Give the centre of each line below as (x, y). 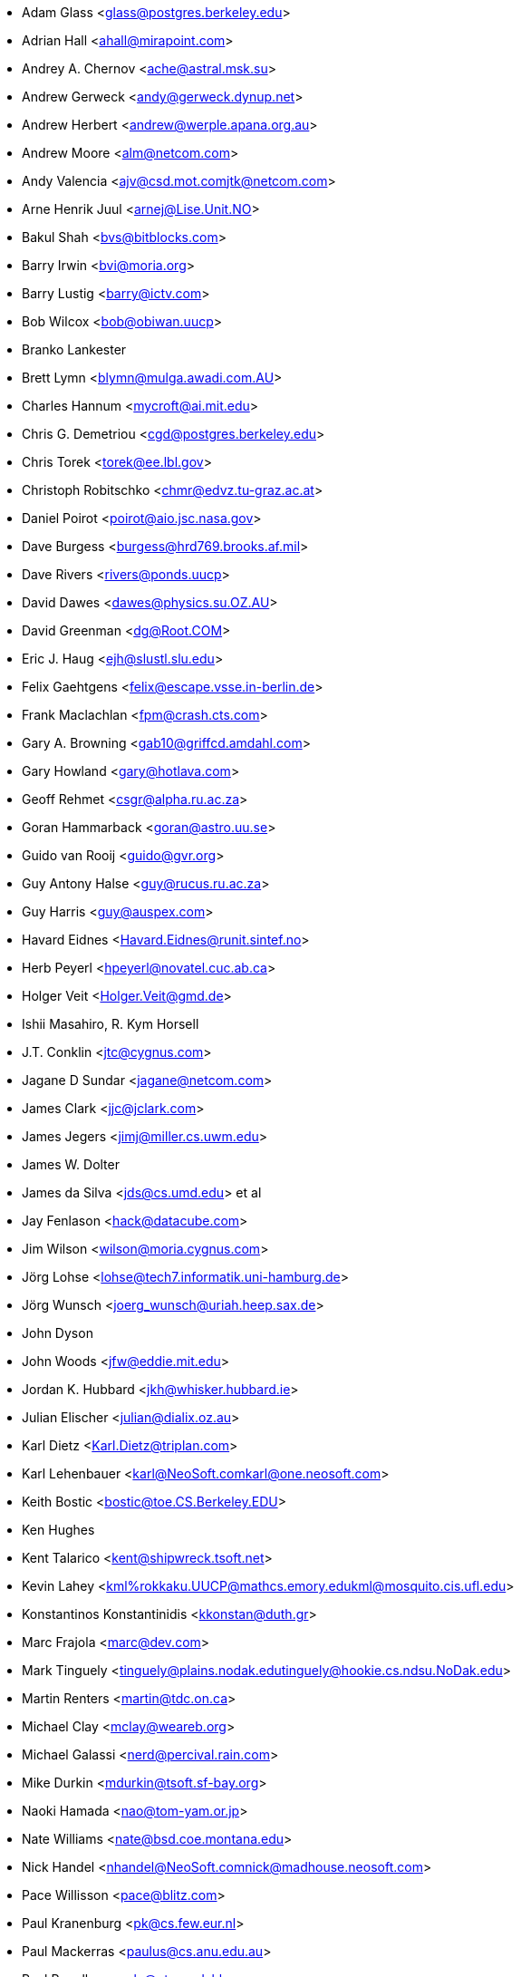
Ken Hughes (58, 1530)
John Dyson (58, 1333)
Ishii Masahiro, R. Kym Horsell (111, 1024)
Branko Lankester (74, 349)
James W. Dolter (71, 1164)
